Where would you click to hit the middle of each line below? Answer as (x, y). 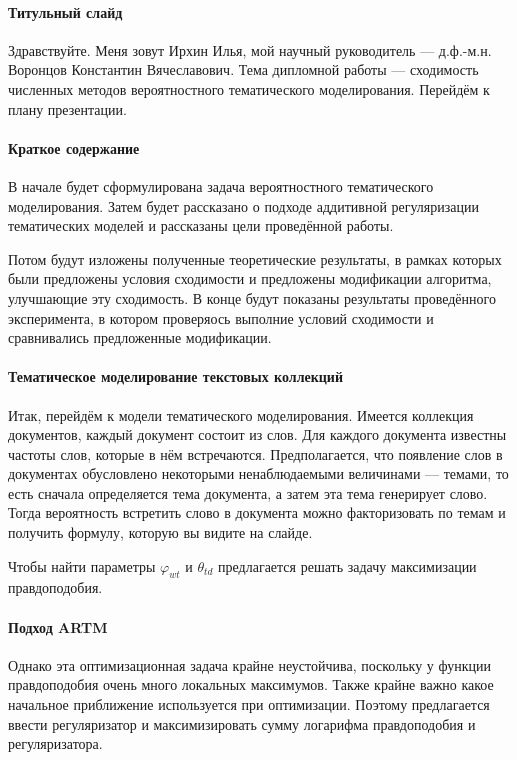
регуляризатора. (55, 743)
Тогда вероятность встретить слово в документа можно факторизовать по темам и (257, 512)
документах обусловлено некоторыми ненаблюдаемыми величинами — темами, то (258, 473)
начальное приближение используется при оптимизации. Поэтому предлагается (249, 704)
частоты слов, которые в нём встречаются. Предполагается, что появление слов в (255, 453)
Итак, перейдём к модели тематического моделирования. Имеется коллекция (241, 414)
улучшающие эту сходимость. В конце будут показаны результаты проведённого (252, 297)
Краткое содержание (74, 147)
